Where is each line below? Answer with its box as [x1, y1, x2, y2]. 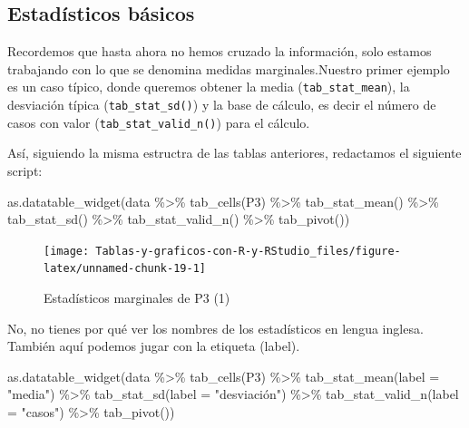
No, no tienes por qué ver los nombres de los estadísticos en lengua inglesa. [7, 318, 424, 337]
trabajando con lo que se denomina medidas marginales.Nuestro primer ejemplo [7, 59, 450, 78]
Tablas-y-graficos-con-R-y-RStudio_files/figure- [95, 244, 401, 258]
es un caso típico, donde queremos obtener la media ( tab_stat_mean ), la [7, 77, 410, 96]
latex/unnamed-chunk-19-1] [44, 262, 206, 276]
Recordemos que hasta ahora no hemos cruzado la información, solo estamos [7, 42, 432, 61]
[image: [44, 244, 90, 258]
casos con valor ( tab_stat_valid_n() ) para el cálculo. [7, 112, 310, 131]
